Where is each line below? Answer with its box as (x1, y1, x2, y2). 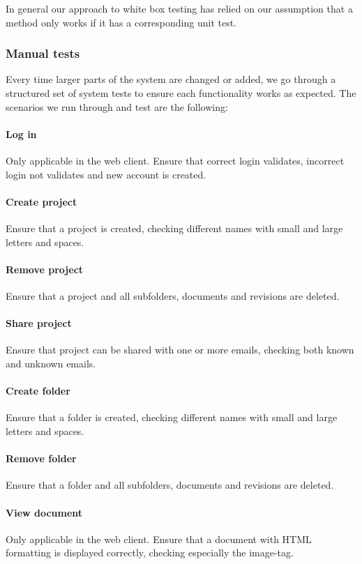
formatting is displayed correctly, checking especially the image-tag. (6, 545, 294, 560)
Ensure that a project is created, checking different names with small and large (6, 220, 343, 235)
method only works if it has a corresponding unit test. (6, 15, 237, 29)
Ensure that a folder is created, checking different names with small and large (6, 410, 338, 425)
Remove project (6, 261, 84, 276)
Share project (6, 316, 72, 330)
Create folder (6, 383, 70, 398)
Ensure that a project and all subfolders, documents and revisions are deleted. (6, 288, 340, 303)
